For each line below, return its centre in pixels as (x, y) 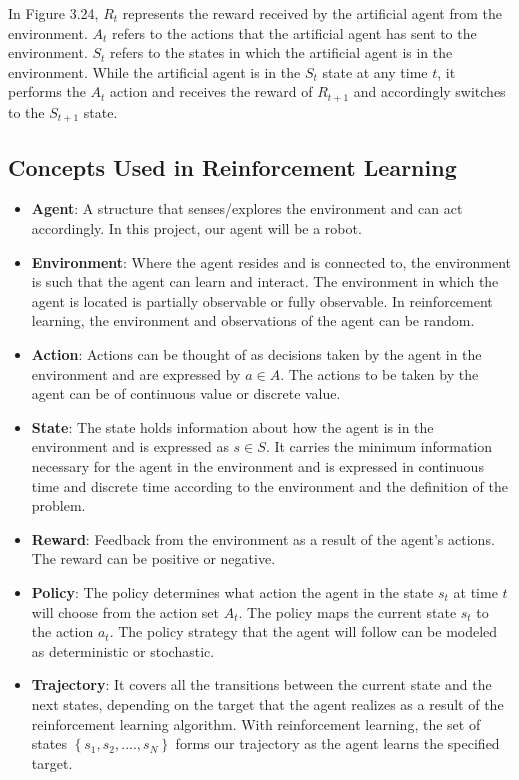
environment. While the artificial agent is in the (154, 71)
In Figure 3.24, (53, 13)
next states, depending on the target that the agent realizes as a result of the (267, 703)
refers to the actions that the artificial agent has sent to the (294, 32)
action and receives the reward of (211, 91)
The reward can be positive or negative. (153, 558)
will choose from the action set (125, 611)
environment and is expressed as (130, 446)
